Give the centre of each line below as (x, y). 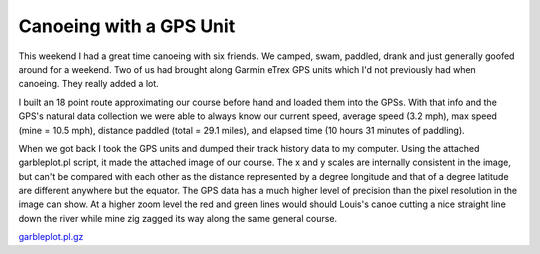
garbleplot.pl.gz (51, 237)
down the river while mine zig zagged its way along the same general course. (178, 218)
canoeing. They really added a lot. (88, 84)
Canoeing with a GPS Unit (127, 26)
